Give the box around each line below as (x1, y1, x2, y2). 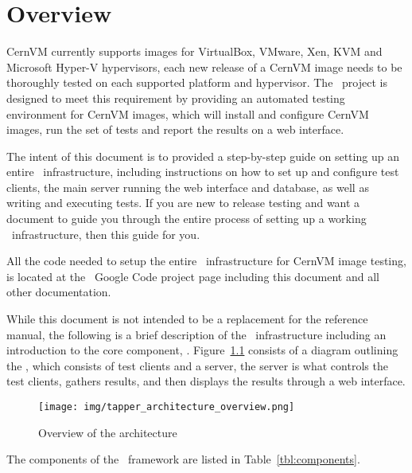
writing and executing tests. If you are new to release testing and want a (6, 194, 360, 211)
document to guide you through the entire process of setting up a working (6, 210, 367, 227)
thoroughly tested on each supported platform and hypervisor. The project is (6, 74, 387, 91)
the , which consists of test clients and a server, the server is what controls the (6, 357, 388, 373)
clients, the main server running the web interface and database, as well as (6, 178, 369, 195)
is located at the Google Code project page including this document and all (6, 268, 379, 284)
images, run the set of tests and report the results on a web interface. (6, 121, 344, 138)
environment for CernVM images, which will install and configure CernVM (6, 105, 369, 122)
